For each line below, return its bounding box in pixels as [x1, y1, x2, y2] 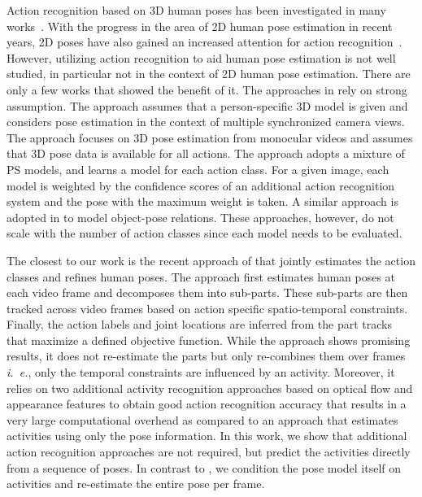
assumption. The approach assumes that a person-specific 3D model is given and [7, 97, 408, 114]
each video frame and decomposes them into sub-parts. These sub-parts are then [7, 284, 408, 301]
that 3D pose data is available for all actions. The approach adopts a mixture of [7, 145, 405, 162]
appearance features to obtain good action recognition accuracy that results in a [7, 395, 407, 412]
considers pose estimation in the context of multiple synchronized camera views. [7, 113, 405, 130]
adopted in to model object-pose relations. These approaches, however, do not [7, 208, 394, 225]
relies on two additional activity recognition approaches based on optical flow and [7, 379, 413, 396]
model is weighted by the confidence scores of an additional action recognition [7, 177, 395, 194]
